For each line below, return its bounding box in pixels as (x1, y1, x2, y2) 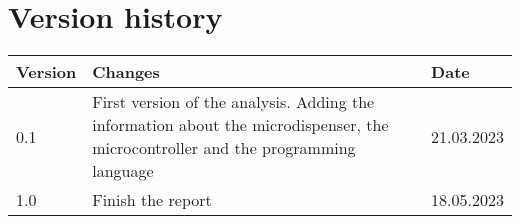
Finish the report (92, 188, 212, 212)
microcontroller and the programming (92, 136, 356, 160)
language (92, 159, 154, 183)
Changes (92, 60, 160, 84)
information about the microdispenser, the (92, 113, 389, 137)
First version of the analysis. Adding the (92, 90, 375, 114)
